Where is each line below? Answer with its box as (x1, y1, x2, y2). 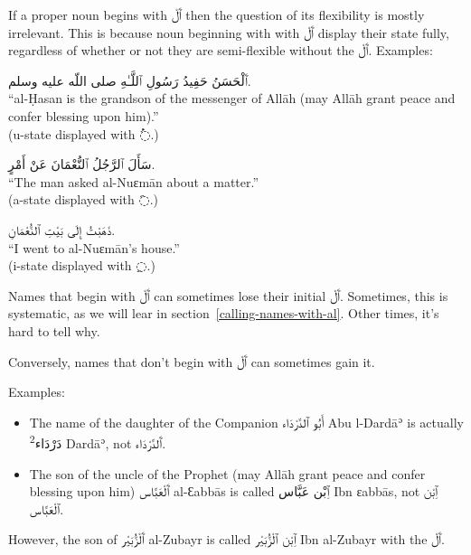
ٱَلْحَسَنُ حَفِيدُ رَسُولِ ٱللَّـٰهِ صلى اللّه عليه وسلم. (8, 71, 251, 89)
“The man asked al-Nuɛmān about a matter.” (8, 172, 259, 191)
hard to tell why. (8, 321, 100, 340)
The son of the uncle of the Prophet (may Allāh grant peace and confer (29, 464, 426, 483)
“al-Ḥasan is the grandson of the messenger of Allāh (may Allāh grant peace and (8, 89, 456, 108)
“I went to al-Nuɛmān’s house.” (8, 238, 180, 257)
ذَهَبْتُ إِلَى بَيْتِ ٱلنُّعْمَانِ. (8, 220, 116, 239)
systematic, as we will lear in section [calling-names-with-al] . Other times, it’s (8, 304, 439, 323)
